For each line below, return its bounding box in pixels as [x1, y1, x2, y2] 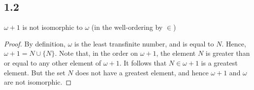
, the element [156, 48, 196, 58]
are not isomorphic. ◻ [4, 77, 72, 87]
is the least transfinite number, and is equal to [74, 38, 214, 48]
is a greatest [201, 57, 238, 67]
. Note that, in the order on [55, 48, 138, 58]
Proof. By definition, [4, 38, 65, 48]
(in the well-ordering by [91, 22, 163, 32]
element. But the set [4, 67, 65, 77]
